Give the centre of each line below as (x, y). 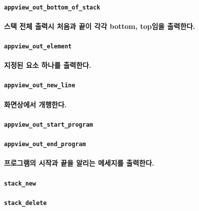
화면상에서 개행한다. (35, 104)
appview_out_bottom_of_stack (52, 7)
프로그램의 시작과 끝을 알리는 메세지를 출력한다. (79, 163)
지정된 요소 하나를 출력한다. (48, 65)
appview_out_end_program (45, 144)
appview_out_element (38, 47)
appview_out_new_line (40, 86)
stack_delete (25, 203)
